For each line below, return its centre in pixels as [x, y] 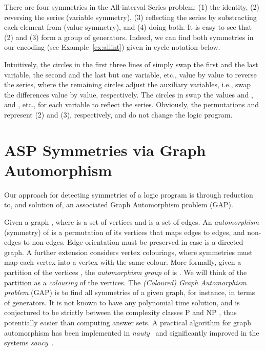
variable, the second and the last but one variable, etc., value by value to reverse [130, 74]
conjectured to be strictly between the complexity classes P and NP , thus [120, 312]
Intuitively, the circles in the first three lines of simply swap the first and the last [131, 64]
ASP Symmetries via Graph [105, 150]
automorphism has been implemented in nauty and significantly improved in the [132, 332]
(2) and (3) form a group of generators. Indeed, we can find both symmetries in [129, 37]
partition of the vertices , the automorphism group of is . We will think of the [126, 272]
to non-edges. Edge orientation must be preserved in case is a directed [133, 242]
